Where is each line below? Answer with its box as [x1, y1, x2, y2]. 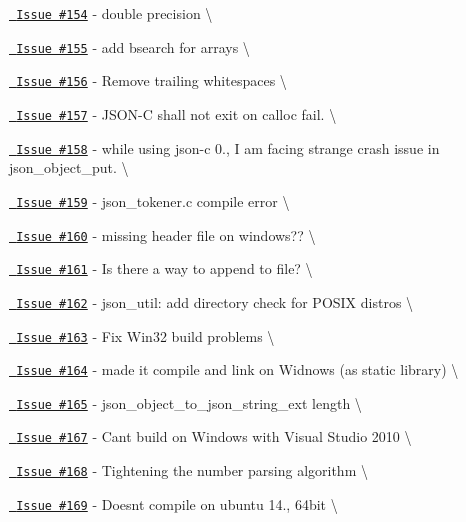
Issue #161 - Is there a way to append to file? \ [16, 258, 313, 279]
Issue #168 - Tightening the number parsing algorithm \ [16, 460, 368, 481]
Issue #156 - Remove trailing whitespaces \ [16, 70, 287, 91]
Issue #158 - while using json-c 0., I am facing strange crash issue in [16, 137, 440, 158]
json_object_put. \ [9, 157, 129, 178]
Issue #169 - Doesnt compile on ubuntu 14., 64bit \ [16, 493, 338, 514]
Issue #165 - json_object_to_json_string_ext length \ [16, 392, 362, 413]
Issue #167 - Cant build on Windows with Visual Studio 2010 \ [16, 426, 412, 447]
